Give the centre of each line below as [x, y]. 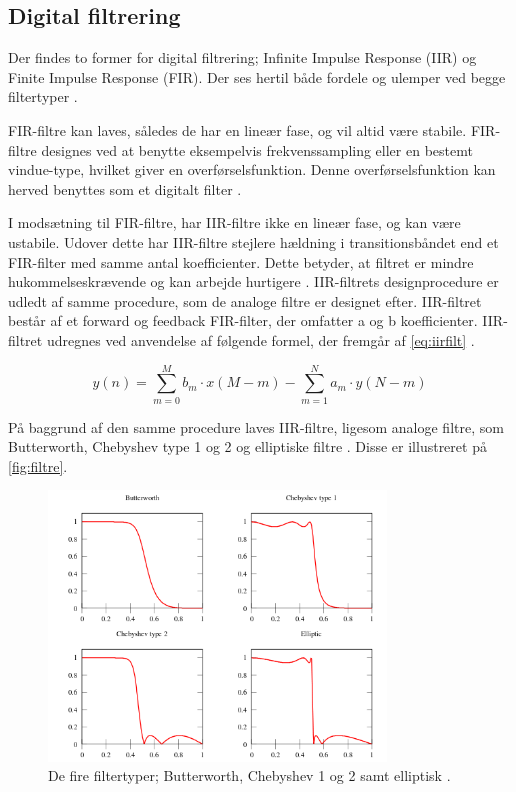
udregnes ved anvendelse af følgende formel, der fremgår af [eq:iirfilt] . [260, 339]
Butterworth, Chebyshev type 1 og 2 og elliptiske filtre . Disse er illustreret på [247, 446]
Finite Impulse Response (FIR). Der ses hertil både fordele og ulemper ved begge [257, 76]
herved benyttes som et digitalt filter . [125, 188]
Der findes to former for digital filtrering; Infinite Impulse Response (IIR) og [242, 57]
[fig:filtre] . [38, 465]
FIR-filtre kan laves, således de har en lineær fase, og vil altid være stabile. [237, 129]
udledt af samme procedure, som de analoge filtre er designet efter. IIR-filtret [245, 300]
